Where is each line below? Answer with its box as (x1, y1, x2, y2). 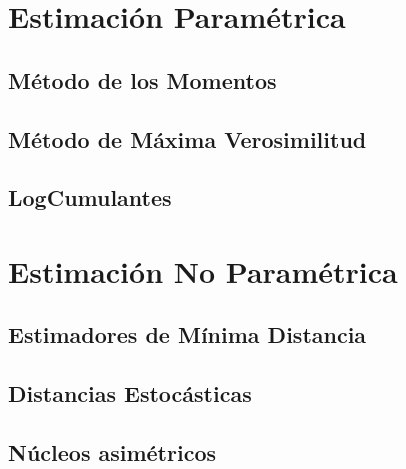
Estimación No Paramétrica (8, 250, 398, 291)
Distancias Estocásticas (8, 378, 252, 409)
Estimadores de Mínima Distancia (8, 319, 367, 350)
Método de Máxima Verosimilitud (8, 123, 367, 154)
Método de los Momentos (8, 64, 277, 95)
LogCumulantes (8, 182, 172, 213)
